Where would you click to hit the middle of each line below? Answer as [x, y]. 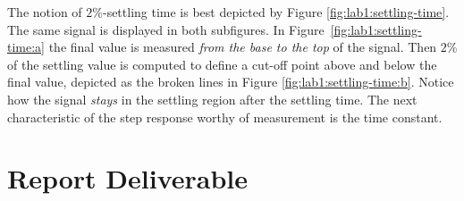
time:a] [26, 47]
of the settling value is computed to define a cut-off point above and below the [222, 64]
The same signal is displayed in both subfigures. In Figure [166, 29]
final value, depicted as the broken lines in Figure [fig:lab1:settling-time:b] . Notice [231, 82]
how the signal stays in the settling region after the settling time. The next [212, 99]
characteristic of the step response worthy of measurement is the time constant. [225, 117]
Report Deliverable [127, 178]
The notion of [45, 12]
